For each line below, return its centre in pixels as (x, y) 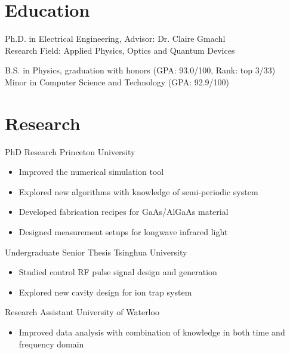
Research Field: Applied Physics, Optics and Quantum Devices (120, 50)
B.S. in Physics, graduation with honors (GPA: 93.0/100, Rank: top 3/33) (140, 70)
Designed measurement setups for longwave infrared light (123, 232)
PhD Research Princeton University (70, 151)
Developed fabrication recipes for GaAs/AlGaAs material (124, 212)
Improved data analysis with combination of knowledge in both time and (152, 332)
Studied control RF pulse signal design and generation (118, 272)
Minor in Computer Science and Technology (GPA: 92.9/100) (117, 81)
